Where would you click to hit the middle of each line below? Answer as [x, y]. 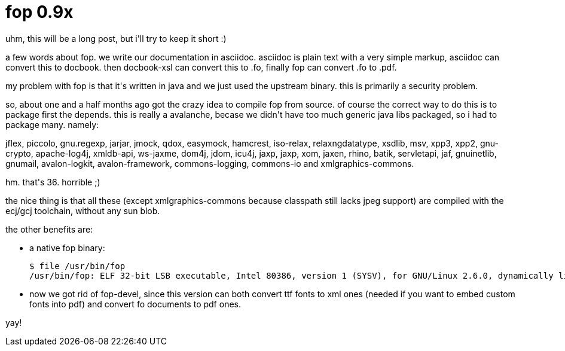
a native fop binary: [67, 248]
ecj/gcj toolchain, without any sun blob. [83, 210]
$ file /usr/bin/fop [77, 266]
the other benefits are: [49, 229]
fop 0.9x [39, 12]
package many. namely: [52, 124]
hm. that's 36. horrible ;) [53, 182]
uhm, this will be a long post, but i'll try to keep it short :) [116, 38]
